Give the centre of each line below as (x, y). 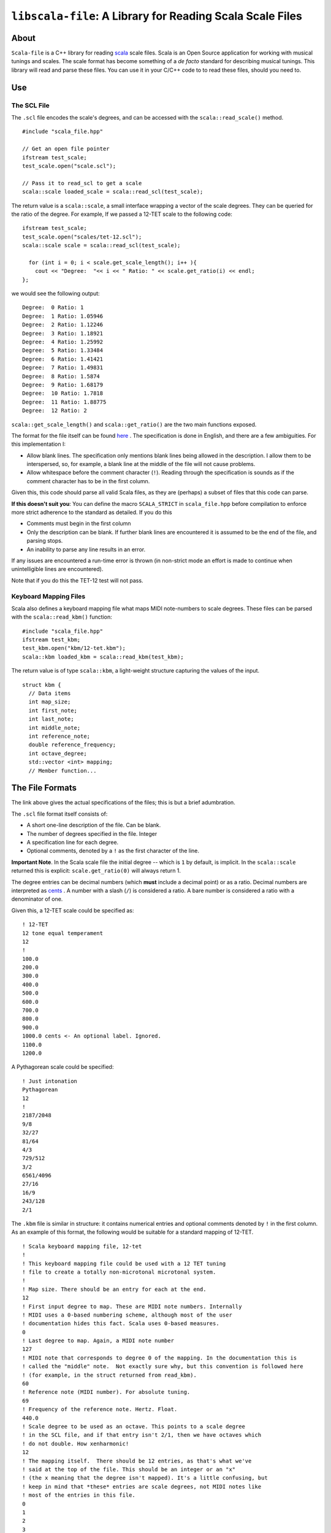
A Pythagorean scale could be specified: (63, 1067)
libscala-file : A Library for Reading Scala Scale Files (157, 16)
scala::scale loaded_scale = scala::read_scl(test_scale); (113, 192)
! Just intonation (50, 1081)
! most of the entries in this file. (79, 1495)
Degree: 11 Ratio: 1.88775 (64, 402)
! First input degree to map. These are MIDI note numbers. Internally (132, 1306)
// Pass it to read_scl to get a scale (82, 183)
